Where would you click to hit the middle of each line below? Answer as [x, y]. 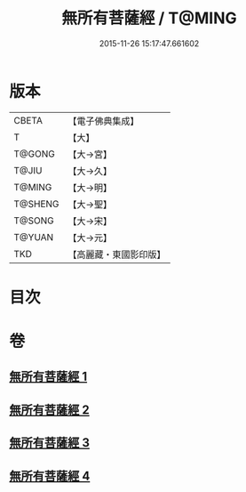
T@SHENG [36, 204]
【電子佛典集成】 [103, 121]
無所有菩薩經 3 [50, 443]
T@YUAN [34, 237]
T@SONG [34, 221]
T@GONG [34, 154]
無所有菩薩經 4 [50, 476]
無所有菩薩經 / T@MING [149, 18]
